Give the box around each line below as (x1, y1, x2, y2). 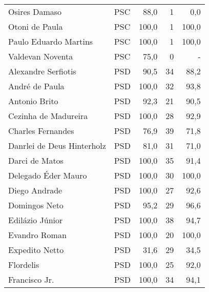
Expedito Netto (8, 244, 64, 256)
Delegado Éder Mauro (8, 169, 87, 181)
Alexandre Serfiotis (8, 65, 76, 77)
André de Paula (8, 80, 65, 92)
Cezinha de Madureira (8, 110, 88, 122)
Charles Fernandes (8, 125, 74, 137)
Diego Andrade (8, 184, 62, 196)
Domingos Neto (8, 199, 64, 211)
